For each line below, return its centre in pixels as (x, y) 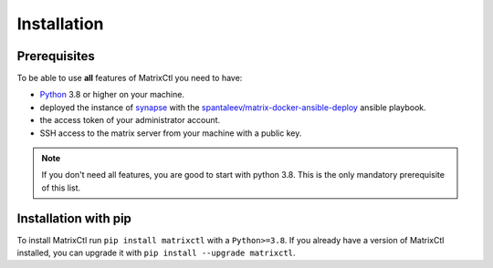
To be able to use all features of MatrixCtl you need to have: (130, 78)
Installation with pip (74, 218)
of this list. (61, 188)
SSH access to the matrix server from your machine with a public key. (171, 133)
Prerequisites (56, 56)
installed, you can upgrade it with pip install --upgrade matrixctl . (156, 253)
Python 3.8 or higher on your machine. (112, 95)
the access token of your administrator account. (130, 120)
